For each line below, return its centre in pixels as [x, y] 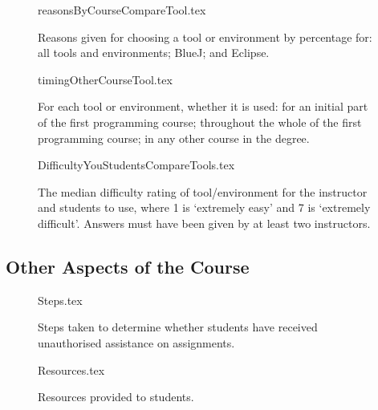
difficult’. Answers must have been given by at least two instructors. [204, 223]
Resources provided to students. [116, 397]
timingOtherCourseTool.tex [105, 79]
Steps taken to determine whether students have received [178, 327]
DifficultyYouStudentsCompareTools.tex [136, 165]
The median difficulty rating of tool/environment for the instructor [203, 191]
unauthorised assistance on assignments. [136, 342]
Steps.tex [60, 300]
